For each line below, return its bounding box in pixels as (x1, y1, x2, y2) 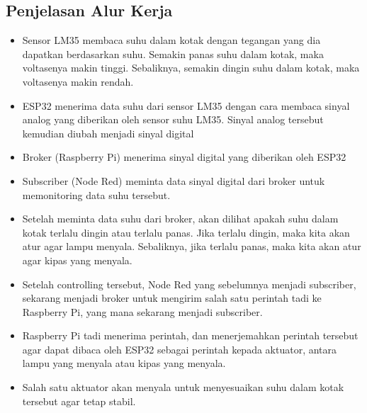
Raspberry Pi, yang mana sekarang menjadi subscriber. (22, 304, 263, 319)
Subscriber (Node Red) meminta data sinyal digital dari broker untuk (22, 173, 325, 188)
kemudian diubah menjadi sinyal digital (22, 125, 194, 140)
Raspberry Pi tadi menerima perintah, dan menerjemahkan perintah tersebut (22, 328, 358, 343)
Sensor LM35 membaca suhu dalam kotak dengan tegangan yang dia (22, 33, 321, 47)
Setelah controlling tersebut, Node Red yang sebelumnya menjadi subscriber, (22, 276, 356, 291)
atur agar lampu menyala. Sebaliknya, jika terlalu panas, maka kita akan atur (22, 239, 361, 254)
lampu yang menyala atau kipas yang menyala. (22, 356, 226, 370)
